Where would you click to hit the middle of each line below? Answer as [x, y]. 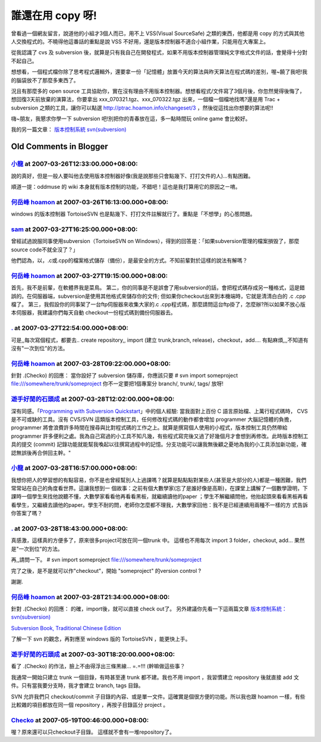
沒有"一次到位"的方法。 [40, 348]
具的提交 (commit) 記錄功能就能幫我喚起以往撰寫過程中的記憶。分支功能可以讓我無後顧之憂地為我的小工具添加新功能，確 [159, 444]
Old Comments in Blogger [59, 147]
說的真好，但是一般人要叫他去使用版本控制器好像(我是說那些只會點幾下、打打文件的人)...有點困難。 [132, 176]
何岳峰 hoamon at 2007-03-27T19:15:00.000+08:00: [89, 276]
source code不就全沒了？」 [45, 250]
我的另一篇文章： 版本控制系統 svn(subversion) [69, 130]
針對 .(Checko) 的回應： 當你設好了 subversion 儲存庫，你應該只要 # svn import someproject [124, 376]
